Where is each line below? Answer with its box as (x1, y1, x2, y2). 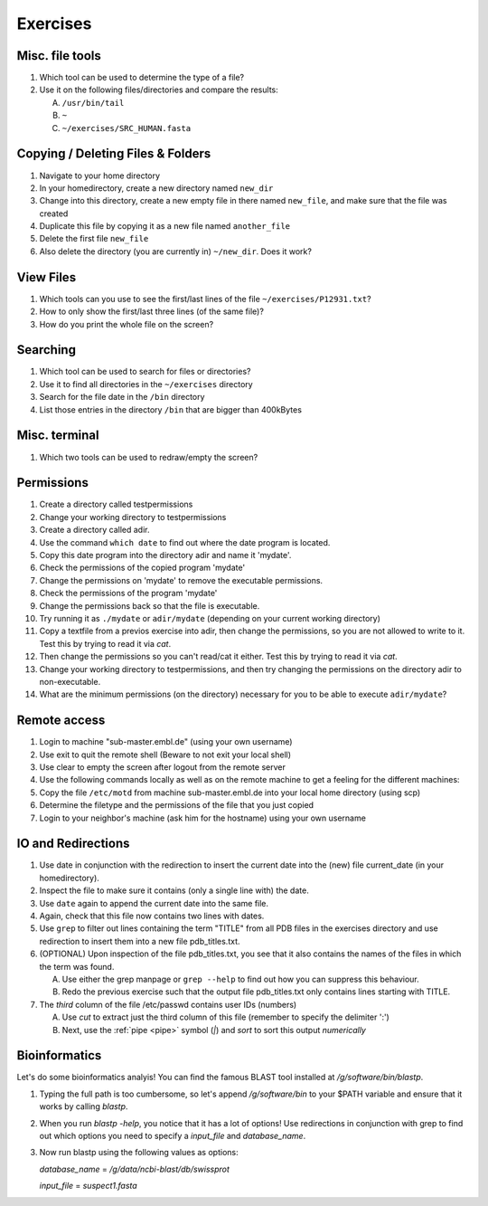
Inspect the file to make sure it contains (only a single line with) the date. (39, 885, 309, 896)
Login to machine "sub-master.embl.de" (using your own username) (39, 736, 293, 747)
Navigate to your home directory (39, 170, 161, 181)
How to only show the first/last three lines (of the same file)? (39, 306, 264, 317)
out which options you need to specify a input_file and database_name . (39, 1131, 306, 1142)
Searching (16, 342, 77, 357)
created (39, 208, 69, 219)
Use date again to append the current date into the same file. (39, 897, 269, 908)
